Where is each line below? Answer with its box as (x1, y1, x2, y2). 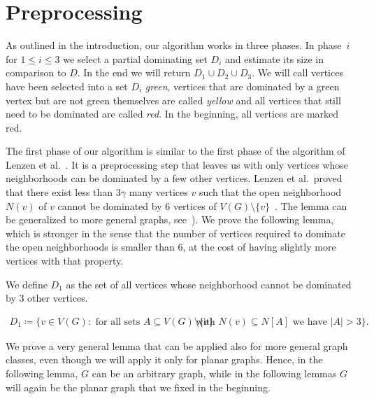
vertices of (173, 198, 217, 213)
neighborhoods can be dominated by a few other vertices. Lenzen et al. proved (6, 171, 343, 185)
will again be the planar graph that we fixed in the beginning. (6, 379, 271, 394)
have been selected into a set (6, 78, 128, 93)
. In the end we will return (77, 65, 191, 80)
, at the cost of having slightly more (182, 239, 336, 254)
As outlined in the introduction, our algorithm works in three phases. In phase (6, 38, 342, 52)
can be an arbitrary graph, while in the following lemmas (92, 366, 337, 381)
